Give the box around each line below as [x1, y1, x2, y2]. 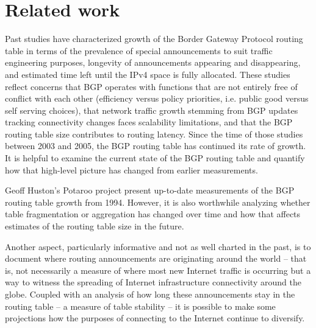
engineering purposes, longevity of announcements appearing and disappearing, [5, 56, 301, 69]
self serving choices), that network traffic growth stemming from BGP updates [5, 103, 298, 116]
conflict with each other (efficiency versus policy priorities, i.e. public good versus [5, 92, 309, 105]
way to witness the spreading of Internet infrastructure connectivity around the [5, 276, 301, 288]
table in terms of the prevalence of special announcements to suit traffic [5, 44, 273, 57]
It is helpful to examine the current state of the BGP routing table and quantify [5, 152, 305, 164]
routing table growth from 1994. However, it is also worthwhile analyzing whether [5, 195, 311, 208]
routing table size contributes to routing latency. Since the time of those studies [5, 127, 303, 140]
